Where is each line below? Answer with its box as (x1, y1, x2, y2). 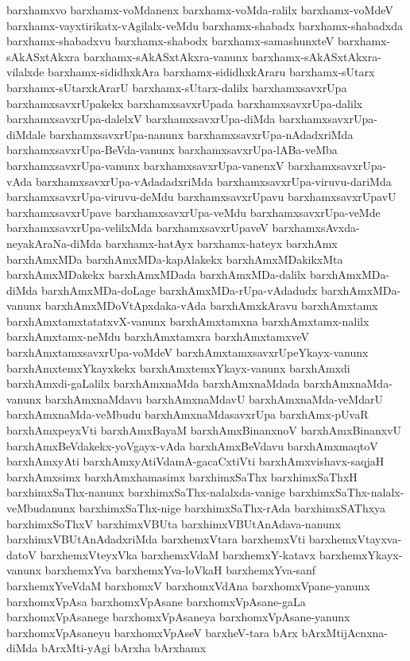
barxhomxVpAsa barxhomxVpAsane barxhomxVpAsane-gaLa (6, 593, 306, 609)
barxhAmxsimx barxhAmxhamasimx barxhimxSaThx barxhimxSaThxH (6, 468, 358, 485)
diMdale (6, 126, 46, 142)
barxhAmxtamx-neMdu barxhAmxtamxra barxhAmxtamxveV (6, 328, 309, 345)
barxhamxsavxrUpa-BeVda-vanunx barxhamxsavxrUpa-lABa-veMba (6, 141, 338, 158)
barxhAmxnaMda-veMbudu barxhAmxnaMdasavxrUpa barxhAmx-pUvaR (6, 406, 369, 423)
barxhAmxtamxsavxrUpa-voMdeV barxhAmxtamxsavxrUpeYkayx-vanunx (6, 344, 369, 361)
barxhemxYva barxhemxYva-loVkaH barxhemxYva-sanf (44, 562, 316, 578)
